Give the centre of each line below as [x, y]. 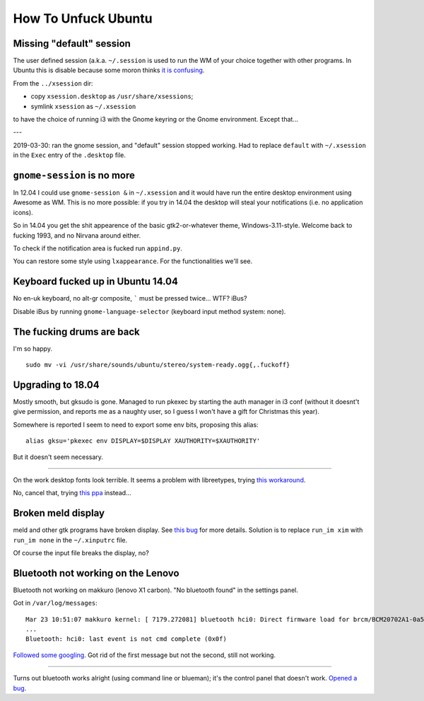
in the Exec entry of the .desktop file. [70, 155]
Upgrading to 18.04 [56, 384]
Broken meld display [59, 513]
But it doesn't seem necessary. [58, 457]
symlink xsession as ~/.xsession [83, 106]
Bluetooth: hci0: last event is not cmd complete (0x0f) [126, 639]
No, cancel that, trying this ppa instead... [72, 493]
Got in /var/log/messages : [55, 603]
